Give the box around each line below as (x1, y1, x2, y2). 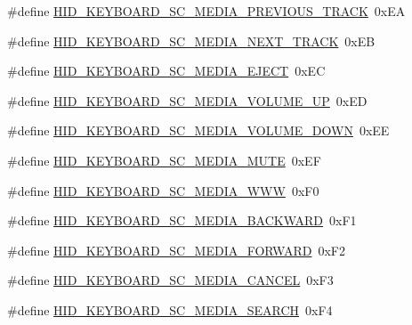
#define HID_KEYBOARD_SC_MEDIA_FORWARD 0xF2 (7, 240, 345, 259)
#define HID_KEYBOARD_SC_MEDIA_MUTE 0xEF (7, 150, 321, 169)
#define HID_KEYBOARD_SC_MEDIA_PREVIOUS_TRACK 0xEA (7, 2, 406, 20)
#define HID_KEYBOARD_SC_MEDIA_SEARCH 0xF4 (7, 300, 333, 319)
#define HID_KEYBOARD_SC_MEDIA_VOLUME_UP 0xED (7, 91, 368, 110)
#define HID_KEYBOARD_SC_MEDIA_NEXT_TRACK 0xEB (7, 31, 376, 50)
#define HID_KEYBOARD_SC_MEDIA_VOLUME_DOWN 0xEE (7, 121, 390, 140)
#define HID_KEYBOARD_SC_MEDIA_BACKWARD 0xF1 (7, 211, 357, 230)
